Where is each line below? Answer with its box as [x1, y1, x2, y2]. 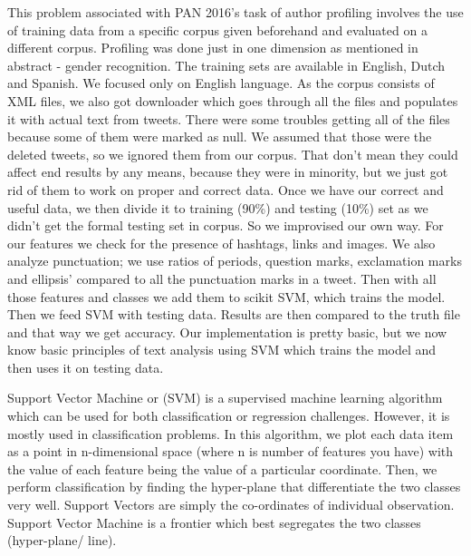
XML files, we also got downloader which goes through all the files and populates [7, 91, 458, 110]
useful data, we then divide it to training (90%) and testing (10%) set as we [7, 198, 428, 217]
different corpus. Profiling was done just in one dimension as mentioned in [7, 38, 418, 57]
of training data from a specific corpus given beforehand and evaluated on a [7, 20, 428, 39]
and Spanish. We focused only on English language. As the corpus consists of [7, 73, 435, 93]
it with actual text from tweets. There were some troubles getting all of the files [7, 109, 450, 128]
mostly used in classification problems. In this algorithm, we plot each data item [7, 424, 454, 443]
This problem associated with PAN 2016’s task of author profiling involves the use [7, 3, 464, 21]
